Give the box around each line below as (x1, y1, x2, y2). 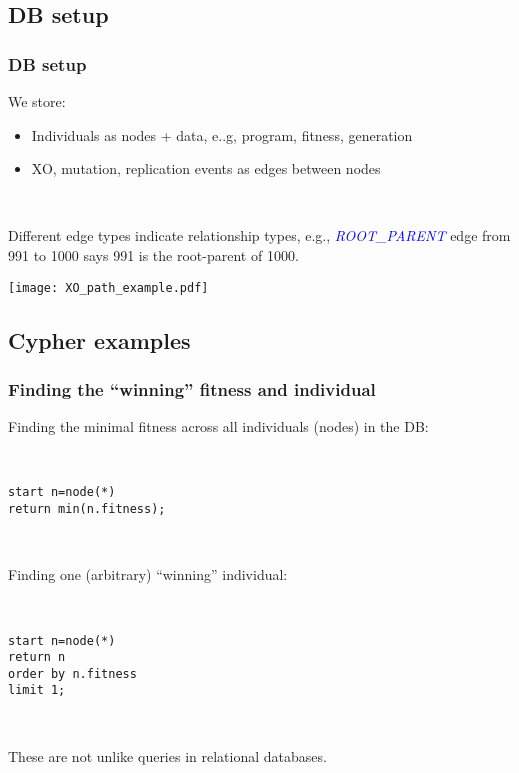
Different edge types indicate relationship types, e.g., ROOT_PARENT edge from (8, 225, 511, 246)
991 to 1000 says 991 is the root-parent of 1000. (8, 244, 299, 265)
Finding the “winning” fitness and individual (8, 376, 376, 401)
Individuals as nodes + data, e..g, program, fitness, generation (31, 124, 413, 145)
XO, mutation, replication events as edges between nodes (31, 158, 381, 179)
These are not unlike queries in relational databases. (8, 745, 327, 766)
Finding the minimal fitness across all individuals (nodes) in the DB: (8, 416, 429, 437)
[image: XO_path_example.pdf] (8, 280, 209, 295)
